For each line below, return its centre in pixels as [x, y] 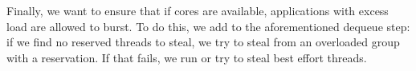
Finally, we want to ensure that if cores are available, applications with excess [198, 10]
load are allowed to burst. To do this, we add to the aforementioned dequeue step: [208, 26]
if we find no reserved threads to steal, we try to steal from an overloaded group [203, 42]
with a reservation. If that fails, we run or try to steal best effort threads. [187, 57]
